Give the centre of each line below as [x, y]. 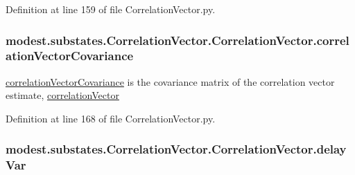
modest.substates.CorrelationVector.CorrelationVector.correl [177, 40]
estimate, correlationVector [62, 95]
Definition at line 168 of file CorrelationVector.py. [111, 118]
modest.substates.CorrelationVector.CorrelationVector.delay [176, 149]
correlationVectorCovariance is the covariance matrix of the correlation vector [170, 81]
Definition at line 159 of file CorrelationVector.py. [111, 9]
